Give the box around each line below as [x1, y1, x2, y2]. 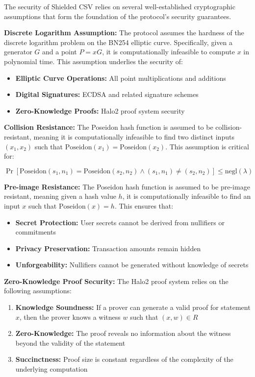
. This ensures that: [114, 200, 174, 211]
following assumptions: [4, 285, 72, 296]
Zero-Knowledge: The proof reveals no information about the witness [15, 328, 231, 338]
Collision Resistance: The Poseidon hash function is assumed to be [4, 122, 213, 132]
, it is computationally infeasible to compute [102, 47, 235, 57]
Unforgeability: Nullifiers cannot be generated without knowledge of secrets [15, 259, 249, 270]
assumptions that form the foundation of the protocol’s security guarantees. [4, 11, 231, 21]
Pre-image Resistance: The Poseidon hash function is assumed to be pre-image [4, 181, 250, 191]
